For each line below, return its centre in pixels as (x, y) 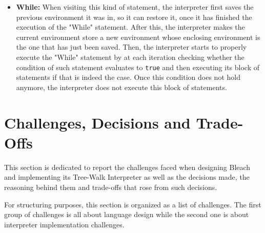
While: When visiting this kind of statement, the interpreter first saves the (135, 7)
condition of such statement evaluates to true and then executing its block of (138, 67)
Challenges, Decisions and (97, 122)
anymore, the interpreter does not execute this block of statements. (121, 87)
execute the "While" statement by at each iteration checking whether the (130, 57)
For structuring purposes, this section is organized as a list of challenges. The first (133, 204)
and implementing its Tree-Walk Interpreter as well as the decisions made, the (127, 177)
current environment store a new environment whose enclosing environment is (138, 37)
